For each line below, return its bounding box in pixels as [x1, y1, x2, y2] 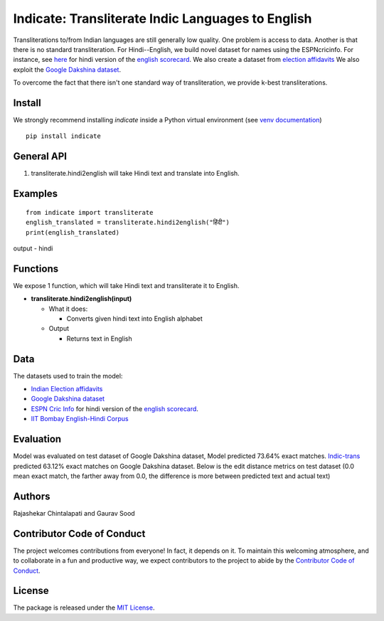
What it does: [48, 304, 88, 313]
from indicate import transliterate [26, 208, 154, 216]
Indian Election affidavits [31, 385, 103, 393]
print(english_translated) [26, 228, 120, 236]
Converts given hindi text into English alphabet [66, 314, 203, 323]
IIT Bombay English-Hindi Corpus [31, 415, 129, 423]
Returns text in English [66, 334, 132, 343]
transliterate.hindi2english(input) [31, 294, 132, 303]
